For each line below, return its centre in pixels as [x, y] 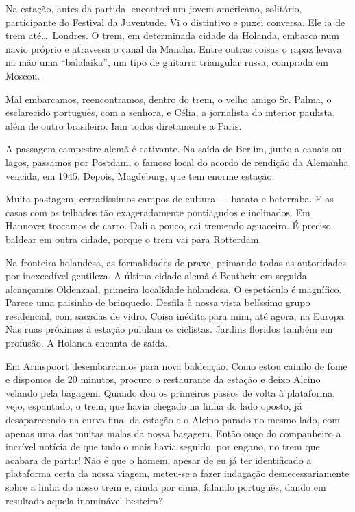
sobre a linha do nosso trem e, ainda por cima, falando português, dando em [166, 487]
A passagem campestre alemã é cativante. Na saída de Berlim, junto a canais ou [174, 149]
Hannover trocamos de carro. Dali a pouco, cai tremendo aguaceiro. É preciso [168, 225]
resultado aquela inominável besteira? [84, 500]
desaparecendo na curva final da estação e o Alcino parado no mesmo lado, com [173, 420]
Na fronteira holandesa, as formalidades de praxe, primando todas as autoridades [176, 262]
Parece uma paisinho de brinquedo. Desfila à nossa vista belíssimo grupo [158, 302]
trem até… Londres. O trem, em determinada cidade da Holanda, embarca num [172, 35]
